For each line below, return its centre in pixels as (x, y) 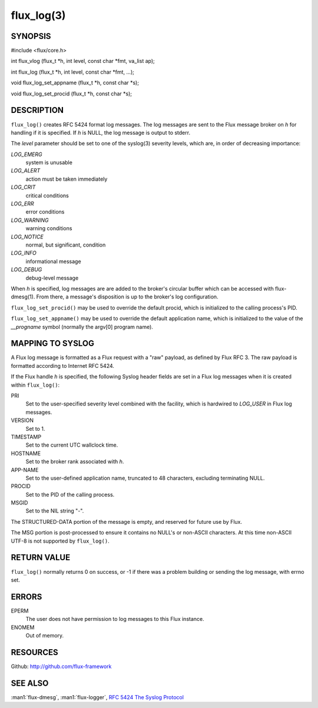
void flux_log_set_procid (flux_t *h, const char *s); (72, 94)
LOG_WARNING (30, 220)
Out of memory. (45, 635)
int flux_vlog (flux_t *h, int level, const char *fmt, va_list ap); (83, 61)
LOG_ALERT (26, 171)
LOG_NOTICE (27, 237)
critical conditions (47, 195)
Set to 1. (35, 428)
